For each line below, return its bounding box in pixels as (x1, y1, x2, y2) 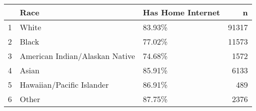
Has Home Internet (143, 6, 220, 18)
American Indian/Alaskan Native (20, 50, 135, 61)
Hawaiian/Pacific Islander (20, 79, 109, 90)
